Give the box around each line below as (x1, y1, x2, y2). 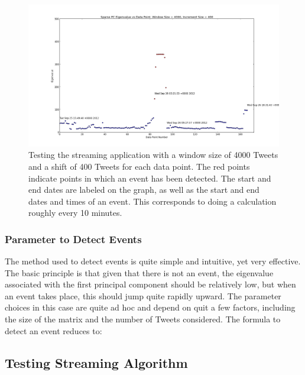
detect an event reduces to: (5, 324, 102, 337)
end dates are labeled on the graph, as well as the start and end (28, 183, 259, 196)
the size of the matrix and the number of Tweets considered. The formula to (5, 313, 281, 325)
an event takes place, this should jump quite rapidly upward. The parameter (5, 289, 281, 302)
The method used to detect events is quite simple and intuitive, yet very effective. (5, 255, 301, 267)
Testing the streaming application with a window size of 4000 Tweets (28, 148, 278, 161)
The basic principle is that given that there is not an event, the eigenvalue (5, 266, 274, 279)
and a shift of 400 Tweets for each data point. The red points (28, 160, 250, 172)
